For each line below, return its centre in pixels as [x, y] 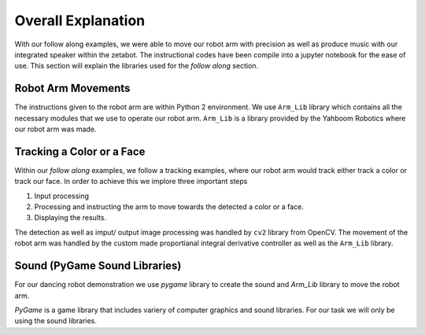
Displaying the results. [70, 218]
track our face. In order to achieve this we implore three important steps [131, 182]
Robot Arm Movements [72, 88]
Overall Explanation [80, 20]
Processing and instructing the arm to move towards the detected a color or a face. [169, 207]
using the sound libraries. [56, 321]
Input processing [62, 196]
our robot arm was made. [55, 129]
